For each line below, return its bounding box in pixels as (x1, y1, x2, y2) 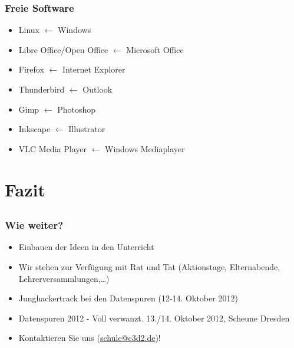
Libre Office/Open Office (18, 43, 108, 55)
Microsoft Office (126, 43, 184, 55)
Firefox (18, 63, 44, 75)
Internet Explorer (62, 63, 125, 75)
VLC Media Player (18, 142, 87, 155)
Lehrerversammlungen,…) (18, 272, 110, 284)
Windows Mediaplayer (105, 142, 185, 155)
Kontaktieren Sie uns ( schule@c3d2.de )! (18, 331, 161, 344)
